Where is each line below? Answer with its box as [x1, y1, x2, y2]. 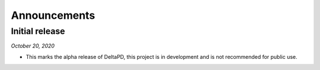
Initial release [11, 26, 65, 36]
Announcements [11, 9, 95, 22]
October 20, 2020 [11, 42, 55, 49]
